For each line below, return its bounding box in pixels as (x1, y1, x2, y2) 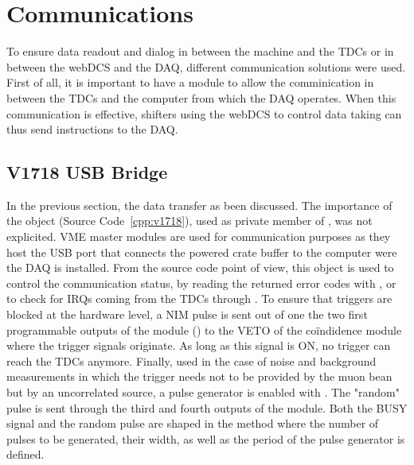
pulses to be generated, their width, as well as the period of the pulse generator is (6, 430, 405, 447)
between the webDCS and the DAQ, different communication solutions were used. (6, 58, 406, 75)
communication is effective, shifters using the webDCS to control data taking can (6, 105, 402, 122)
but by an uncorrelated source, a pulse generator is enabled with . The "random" (6, 384, 400, 401)
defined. (6, 446, 45, 463)
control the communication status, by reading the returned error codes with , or (6, 274, 396, 291)
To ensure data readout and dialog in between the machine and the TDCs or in (6, 43, 394, 60)
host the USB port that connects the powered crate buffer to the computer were (6, 243, 397, 260)
